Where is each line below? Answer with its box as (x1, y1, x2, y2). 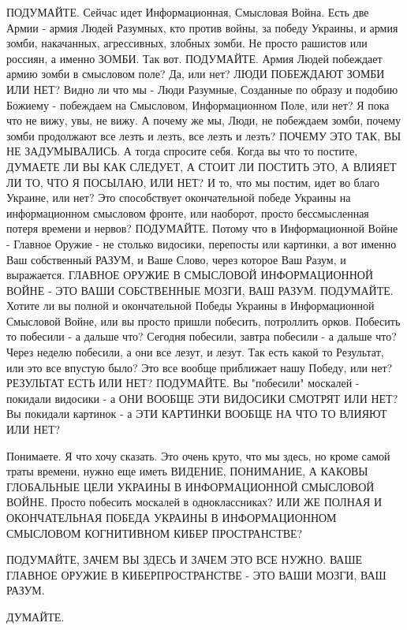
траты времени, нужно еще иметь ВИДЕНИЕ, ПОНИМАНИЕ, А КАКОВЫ (6, 463, 368, 479)
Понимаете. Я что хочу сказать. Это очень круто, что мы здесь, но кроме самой (6, 447, 390, 464)
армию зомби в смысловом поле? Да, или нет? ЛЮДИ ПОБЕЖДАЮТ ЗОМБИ (6, 65, 385, 82)
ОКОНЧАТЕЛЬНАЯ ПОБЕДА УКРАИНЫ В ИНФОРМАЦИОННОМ (6, 509, 337, 525)
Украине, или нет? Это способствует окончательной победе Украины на (6, 189, 351, 206)
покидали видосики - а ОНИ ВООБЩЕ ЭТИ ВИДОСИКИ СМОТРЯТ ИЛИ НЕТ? (6, 390, 398, 406)
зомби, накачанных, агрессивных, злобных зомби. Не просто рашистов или (6, 35, 368, 51)
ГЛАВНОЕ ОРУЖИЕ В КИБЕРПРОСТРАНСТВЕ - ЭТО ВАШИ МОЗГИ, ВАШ (6, 566, 386, 583)
